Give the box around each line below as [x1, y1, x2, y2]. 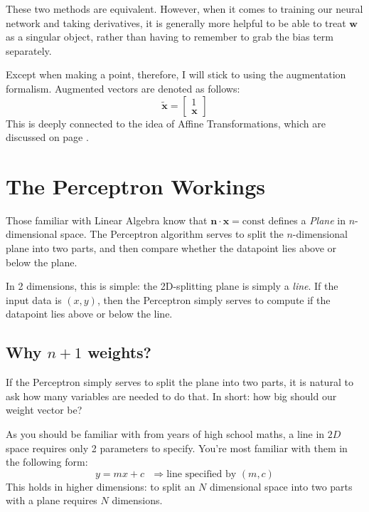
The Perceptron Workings [6, 171, 265, 200]
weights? [87, 341, 152, 363]
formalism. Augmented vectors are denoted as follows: [6, 80, 240, 95]
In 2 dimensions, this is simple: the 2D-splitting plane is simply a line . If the [6, 278, 338, 293]
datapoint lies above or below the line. [6, 306, 173, 321]
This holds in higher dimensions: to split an [6, 479, 196, 493]
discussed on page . [6, 130, 89, 145]
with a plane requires [6, 493, 97, 508]
